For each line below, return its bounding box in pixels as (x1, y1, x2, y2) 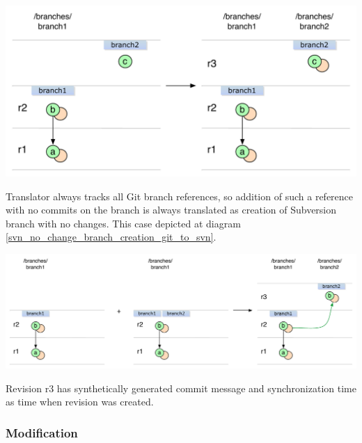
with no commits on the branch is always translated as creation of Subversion (6, 202, 337, 217)
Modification (6, 424, 78, 441)
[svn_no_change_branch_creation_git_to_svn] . (6, 229, 217, 244)
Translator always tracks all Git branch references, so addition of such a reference (6, 188, 354, 203)
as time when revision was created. (6, 394, 154, 409)
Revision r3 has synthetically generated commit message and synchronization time (6, 380, 356, 395)
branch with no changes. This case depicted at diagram (6, 216, 241, 230)
